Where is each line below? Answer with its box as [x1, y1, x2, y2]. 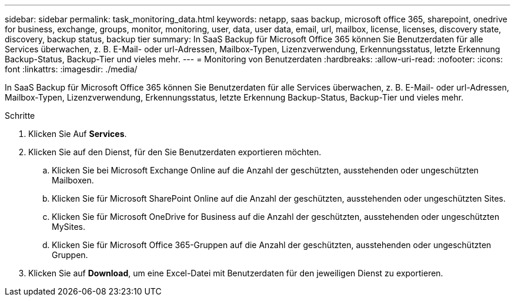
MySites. [52, 222, 85, 232]
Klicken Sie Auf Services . [28, 129, 127, 139]
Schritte [5, 111, 35, 121]
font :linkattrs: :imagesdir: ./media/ [5, 64, 138, 74]
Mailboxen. [52, 175, 94, 185]
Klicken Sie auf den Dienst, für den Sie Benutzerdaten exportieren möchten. [28, 147, 322, 157]
